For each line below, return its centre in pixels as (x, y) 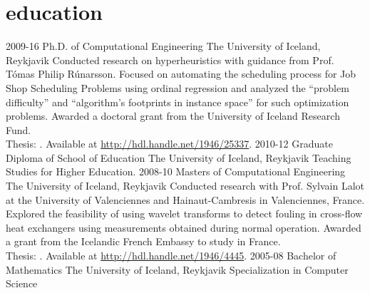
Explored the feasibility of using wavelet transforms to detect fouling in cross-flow (184, 214)
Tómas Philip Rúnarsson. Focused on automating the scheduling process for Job (181, 74)
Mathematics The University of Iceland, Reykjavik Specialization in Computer (177, 269)
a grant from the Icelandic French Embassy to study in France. (143, 241)
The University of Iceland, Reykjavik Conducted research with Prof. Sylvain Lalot (185, 186)
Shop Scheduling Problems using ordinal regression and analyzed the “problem (178, 87)
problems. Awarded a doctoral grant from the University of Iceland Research (173, 116)
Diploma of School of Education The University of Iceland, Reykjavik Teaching (179, 157)
